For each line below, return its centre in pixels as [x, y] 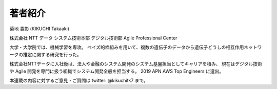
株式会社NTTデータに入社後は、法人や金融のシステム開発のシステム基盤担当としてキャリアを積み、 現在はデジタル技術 [136, 64]
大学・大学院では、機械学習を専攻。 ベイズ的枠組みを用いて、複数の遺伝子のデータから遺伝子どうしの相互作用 [127, 47]
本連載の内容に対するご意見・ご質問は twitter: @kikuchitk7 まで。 [79, 80]
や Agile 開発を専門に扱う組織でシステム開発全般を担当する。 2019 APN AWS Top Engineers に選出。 [117, 71]
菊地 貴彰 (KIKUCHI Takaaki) [39, 29]
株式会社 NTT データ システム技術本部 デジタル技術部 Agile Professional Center [93, 38]
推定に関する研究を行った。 [52, 54]
